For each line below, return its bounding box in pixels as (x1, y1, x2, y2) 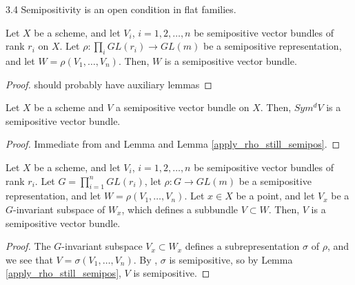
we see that (6, 252, 53, 266)
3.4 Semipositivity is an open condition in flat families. (6, 2, 236, 16)
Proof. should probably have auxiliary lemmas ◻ (6, 77, 212, 91)
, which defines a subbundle (121, 202, 239, 216)
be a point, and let (236, 188, 315, 203)
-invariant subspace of (13, 202, 105, 216)
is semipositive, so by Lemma (169, 252, 293, 266)
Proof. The (6, 239, 51, 253)
